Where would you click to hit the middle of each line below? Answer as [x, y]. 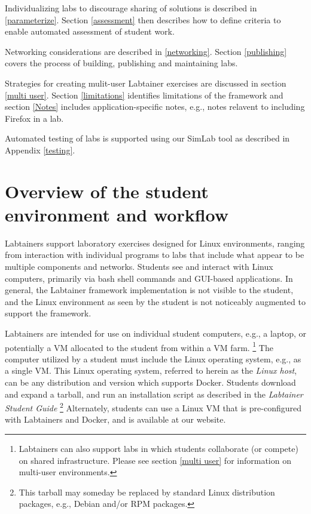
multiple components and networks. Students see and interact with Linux [139, 267]
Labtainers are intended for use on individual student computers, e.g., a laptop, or [155, 333]
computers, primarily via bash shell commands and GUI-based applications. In [149, 278]
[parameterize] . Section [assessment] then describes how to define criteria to [143, 19]
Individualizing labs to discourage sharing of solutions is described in [131, 8]
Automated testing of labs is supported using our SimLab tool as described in [147, 138]
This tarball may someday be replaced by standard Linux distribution [147, 492]
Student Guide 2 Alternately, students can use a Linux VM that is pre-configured [153, 407]
